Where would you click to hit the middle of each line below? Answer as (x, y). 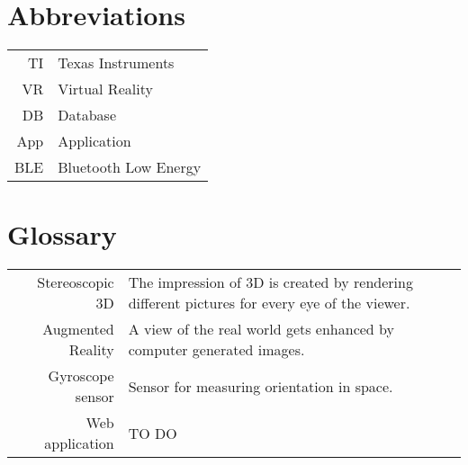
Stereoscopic (76, 282)
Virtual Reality (105, 89)
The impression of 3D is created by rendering (270, 282)
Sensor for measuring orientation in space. (261, 386)
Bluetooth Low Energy (130, 167)
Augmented (78, 329)
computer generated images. (216, 350)
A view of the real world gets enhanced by (261, 329)
